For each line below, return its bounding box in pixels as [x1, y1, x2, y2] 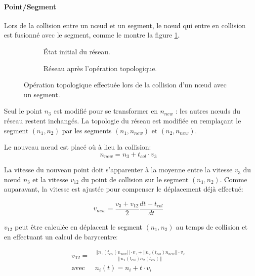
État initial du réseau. [43, 46, 110, 56]
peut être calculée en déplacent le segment [15, 222, 142, 232]
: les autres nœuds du [175, 106, 241, 116]
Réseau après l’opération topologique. [43, 63, 157, 73]
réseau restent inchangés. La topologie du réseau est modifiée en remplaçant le [4, 115, 241, 125]
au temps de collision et [176, 222, 248, 232]
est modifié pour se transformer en [53, 106, 158, 116]
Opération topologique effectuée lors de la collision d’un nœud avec [24, 79, 227, 90]
